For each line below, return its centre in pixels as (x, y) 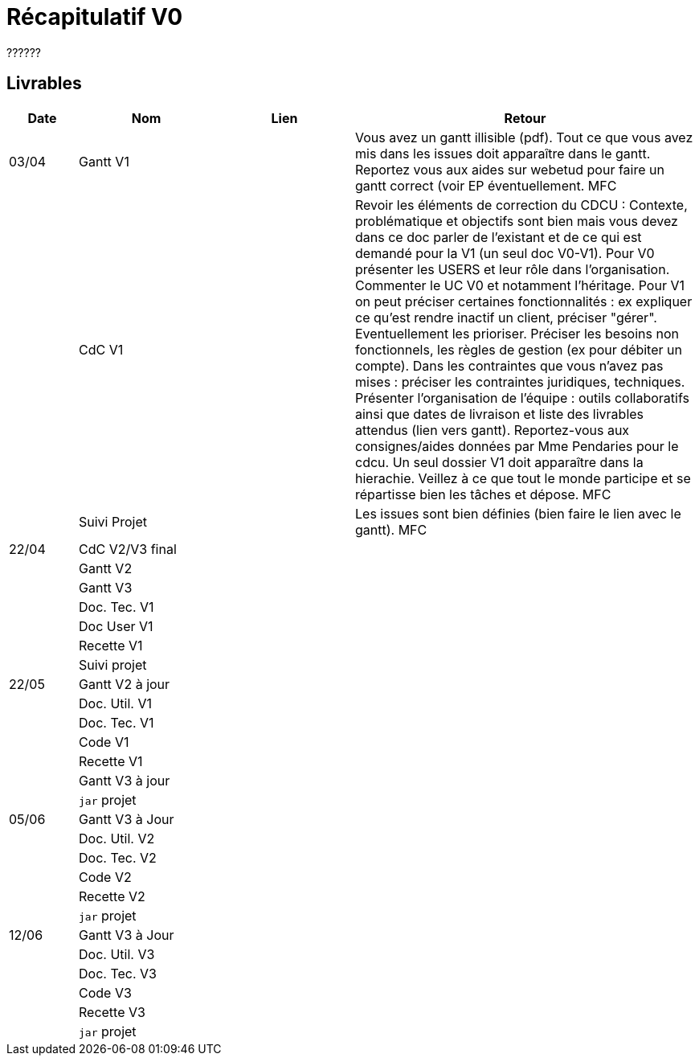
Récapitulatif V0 (95, 17)
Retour (525, 118)
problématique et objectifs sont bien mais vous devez (517, 221)
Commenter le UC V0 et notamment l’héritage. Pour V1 (520, 285)
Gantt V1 (104, 161)
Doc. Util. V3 (117, 954)
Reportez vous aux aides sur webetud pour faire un (510, 169)
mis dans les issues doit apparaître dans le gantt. (503, 153)
